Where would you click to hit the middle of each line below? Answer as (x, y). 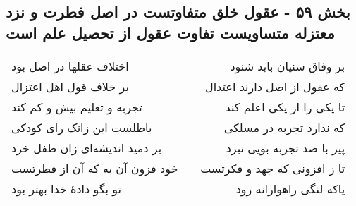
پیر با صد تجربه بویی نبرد (286, 147)
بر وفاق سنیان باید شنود (288, 66)
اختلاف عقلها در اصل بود (70, 66)
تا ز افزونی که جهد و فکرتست (273, 168)
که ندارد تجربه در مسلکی (284, 127)
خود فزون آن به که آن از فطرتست (95, 168)
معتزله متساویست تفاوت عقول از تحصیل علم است (170, 32)
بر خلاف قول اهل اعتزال (70, 86)
